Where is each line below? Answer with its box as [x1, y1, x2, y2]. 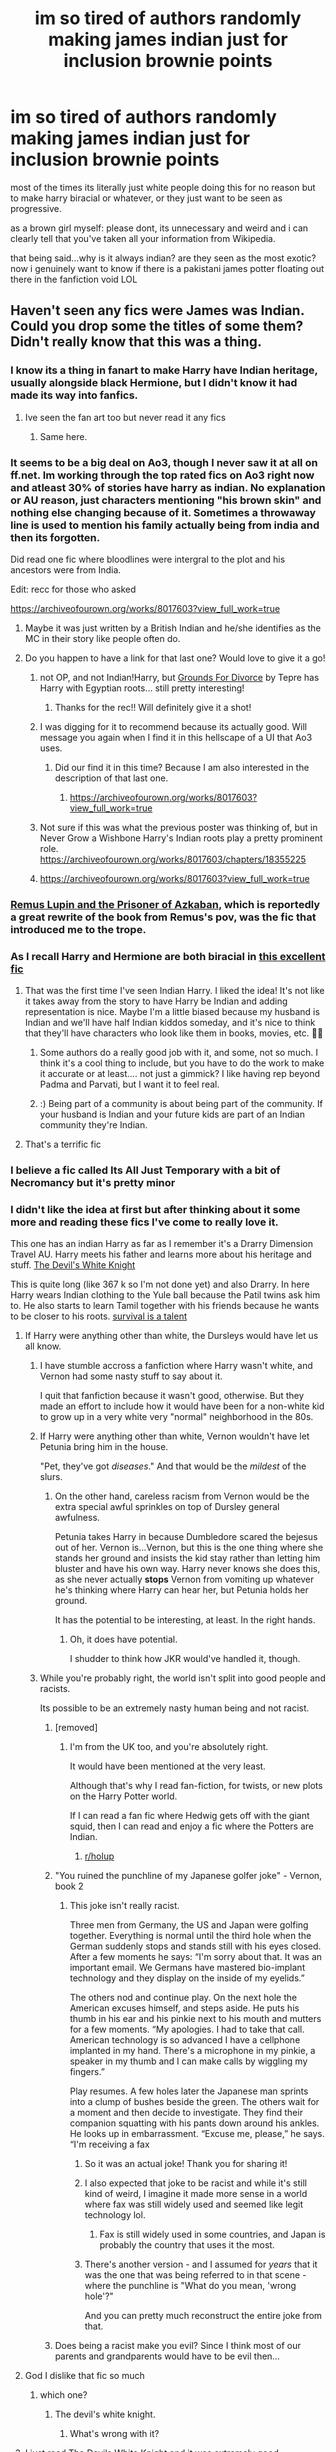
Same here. [39, 430, 88, 442]
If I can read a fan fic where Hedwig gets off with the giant [69, 1810, 310, 1822]
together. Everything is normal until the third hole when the [69, 1930, 312, 1942]
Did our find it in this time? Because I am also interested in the [54, 761, 310, 773]
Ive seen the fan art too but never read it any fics [24, 411, 227, 423]
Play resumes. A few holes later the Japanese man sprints [69, 2085, 309, 2097]
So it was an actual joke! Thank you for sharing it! [84, 2158, 288, 2170]
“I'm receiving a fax [69, 2138, 150, 2151]
